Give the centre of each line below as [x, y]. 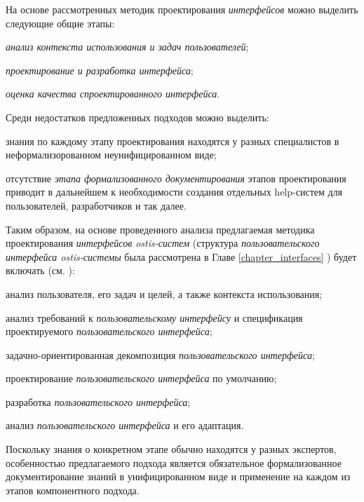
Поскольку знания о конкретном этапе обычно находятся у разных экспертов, [171, 449]
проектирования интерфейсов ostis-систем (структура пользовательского [163, 243]
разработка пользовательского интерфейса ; [98, 401]
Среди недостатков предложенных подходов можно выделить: [137, 117]
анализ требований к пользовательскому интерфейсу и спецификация [154, 317]
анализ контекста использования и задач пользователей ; [127, 47]
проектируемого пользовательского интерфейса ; [109, 331]
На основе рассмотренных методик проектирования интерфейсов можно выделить [182, 9]
